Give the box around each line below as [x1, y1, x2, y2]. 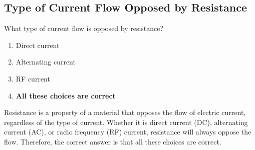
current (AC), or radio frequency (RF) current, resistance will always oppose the [4, 126, 251, 137]
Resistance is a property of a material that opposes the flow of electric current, [4, 107, 246, 117]
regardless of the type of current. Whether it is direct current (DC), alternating [4, 116, 248, 127]
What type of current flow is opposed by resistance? [4, 23, 164, 33]
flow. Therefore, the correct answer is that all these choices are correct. [4, 136, 221, 146]
